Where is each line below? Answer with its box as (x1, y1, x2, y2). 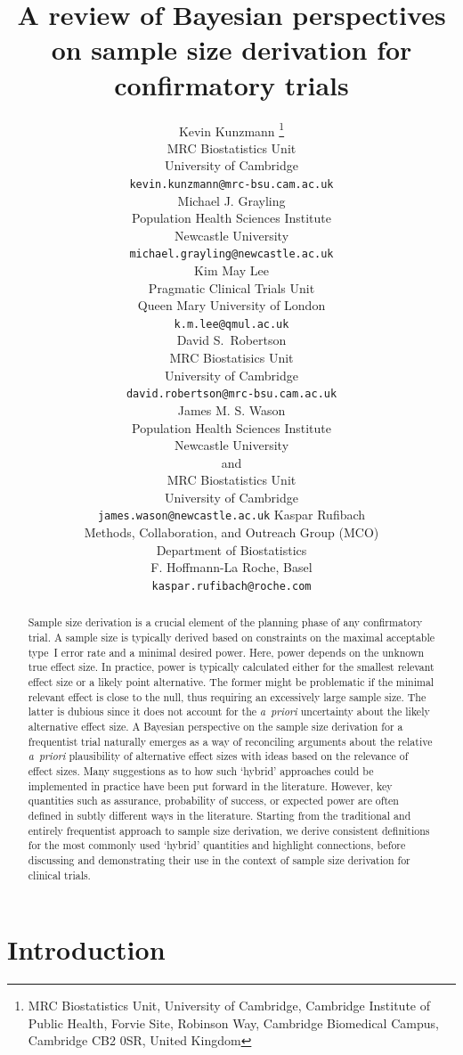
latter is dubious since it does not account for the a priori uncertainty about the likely (28, 704, 430, 719)
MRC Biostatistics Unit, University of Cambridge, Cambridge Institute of (28, 996, 431, 1015)
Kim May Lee (194, 261, 269, 280)
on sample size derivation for (51, 31, 412, 68)
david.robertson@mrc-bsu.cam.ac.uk (126, 388, 337, 401)
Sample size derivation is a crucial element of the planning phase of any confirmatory (28, 615, 423, 630)
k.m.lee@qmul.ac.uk (174, 317, 289, 331)
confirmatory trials (114, 66, 349, 102)
